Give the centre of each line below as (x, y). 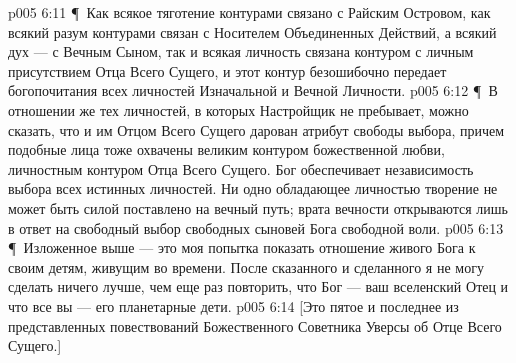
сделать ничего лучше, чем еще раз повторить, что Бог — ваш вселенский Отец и (258, 286)
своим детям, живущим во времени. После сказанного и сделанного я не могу (246, 266)
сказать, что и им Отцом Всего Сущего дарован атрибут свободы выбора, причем (256, 129)
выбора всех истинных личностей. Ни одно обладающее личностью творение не (253, 188)
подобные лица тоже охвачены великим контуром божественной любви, (226, 149)
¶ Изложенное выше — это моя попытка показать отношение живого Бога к (242, 247)
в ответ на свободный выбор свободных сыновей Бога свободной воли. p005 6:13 (256, 227)
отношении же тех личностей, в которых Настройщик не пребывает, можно (238, 109)
